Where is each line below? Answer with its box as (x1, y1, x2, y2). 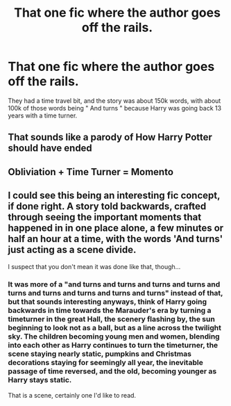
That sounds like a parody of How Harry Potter (8, 131, 212, 143)
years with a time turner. (8, 111, 78, 120)
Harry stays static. (8, 375, 72, 385)
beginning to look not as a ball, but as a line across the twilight (8, 323, 221, 333)
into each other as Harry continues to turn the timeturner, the (8, 341, 219, 350)
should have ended (8, 143, 92, 154)
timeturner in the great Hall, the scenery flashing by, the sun (8, 314, 216, 324)
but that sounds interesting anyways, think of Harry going (8, 297, 207, 307)
